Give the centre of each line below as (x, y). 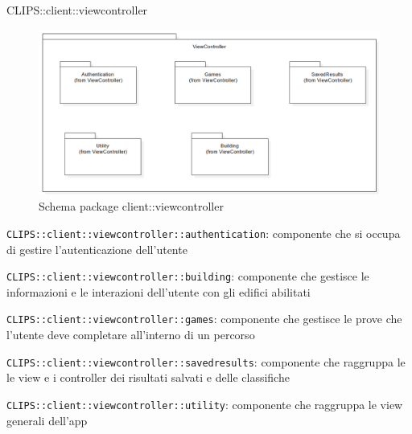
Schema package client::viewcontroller (131, 206)
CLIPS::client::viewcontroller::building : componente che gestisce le (188, 276)
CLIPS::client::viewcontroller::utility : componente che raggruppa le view (205, 404)
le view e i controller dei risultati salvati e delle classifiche (148, 377)
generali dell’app (47, 420)
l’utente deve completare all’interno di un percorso (131, 335)
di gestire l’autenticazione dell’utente (97, 249)
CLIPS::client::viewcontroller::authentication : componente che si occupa (204, 233)
